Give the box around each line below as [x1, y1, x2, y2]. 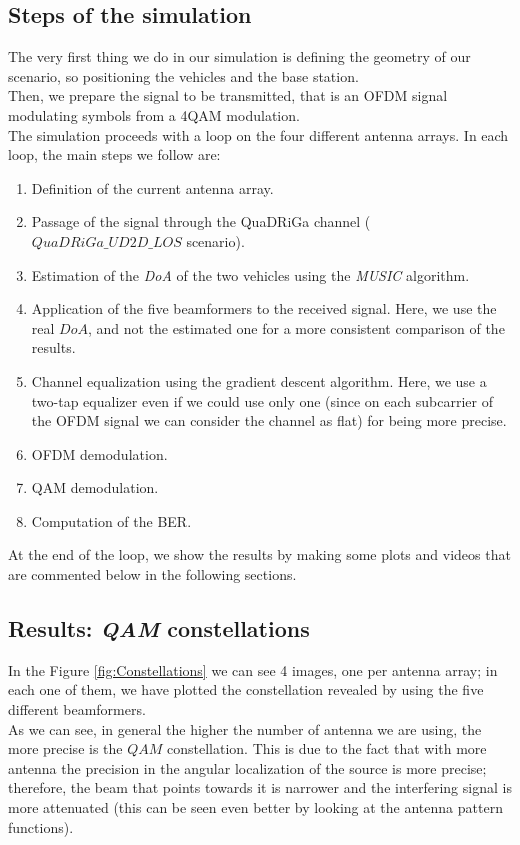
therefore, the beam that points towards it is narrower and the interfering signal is [8, 777, 512, 798]
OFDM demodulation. [31, 443, 168, 464]
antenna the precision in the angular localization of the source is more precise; [8, 757, 487, 778]
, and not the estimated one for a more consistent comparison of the [87, 317, 505, 338]
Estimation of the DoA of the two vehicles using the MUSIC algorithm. [31, 264, 470, 285]
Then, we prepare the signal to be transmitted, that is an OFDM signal [8, 85, 448, 106]
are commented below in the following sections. [8, 564, 297, 585]
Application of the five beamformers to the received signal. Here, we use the [31, 298, 497, 319]
